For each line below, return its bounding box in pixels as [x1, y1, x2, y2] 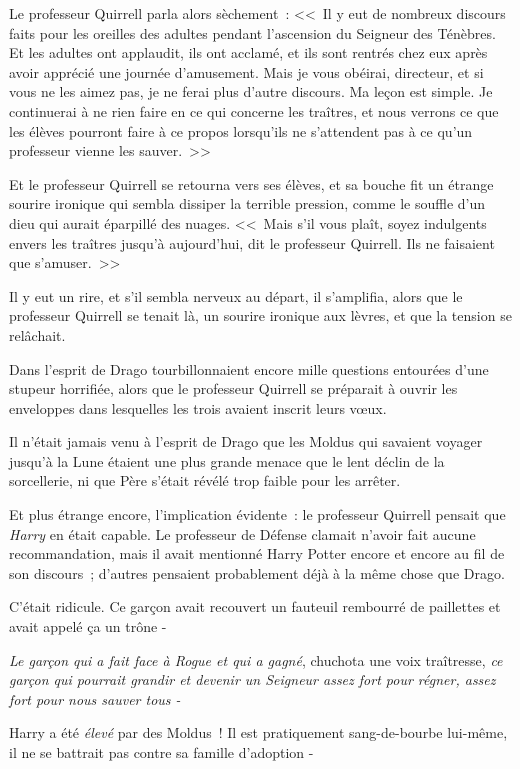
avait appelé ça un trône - [9, 616, 167, 637]
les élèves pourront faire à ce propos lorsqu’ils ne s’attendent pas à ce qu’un [9, 120, 473, 141]
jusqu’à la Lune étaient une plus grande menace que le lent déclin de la [9, 450, 445, 471]
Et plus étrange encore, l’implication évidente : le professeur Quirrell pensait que [9, 504, 506, 525]
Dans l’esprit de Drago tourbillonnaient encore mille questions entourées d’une [9, 358, 489, 379]
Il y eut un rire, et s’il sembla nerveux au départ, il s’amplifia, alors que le [9, 285, 463, 306]
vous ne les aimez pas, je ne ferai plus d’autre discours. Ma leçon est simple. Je [9, 81, 493, 102]
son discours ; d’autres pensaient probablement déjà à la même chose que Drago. [9, 562, 505, 583]
